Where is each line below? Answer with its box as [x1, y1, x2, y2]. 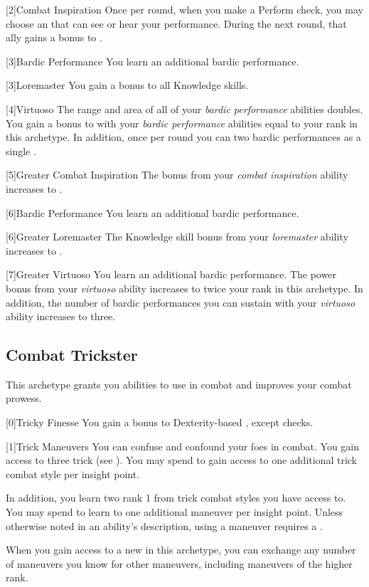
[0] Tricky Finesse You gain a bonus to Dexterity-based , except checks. [6, 415, 314, 430]
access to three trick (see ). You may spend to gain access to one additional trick [6, 453, 358, 467]
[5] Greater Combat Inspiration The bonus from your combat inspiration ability [6, 167, 348, 182]
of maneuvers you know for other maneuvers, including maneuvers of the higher [6, 556, 353, 571]
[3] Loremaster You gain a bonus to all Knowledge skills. [6, 78, 249, 92]
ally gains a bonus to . [6, 30, 102, 45]
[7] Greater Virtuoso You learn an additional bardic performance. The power [6, 267, 336, 282]
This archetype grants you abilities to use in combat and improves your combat [6, 376, 352, 391]
